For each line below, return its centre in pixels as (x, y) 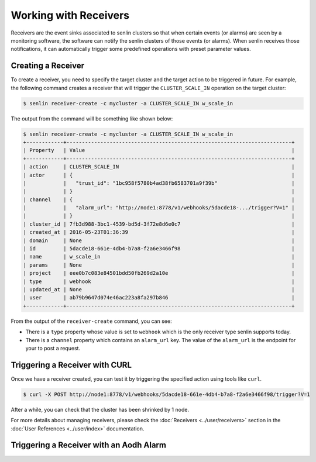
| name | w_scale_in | (159, 257)
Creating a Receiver (48, 66)
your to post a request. (53, 348)
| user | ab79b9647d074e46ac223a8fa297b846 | (159, 298)
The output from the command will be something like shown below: (92, 118)
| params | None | (159, 265)
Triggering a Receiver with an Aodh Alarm (89, 445)
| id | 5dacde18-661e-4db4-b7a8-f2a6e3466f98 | (159, 249)
